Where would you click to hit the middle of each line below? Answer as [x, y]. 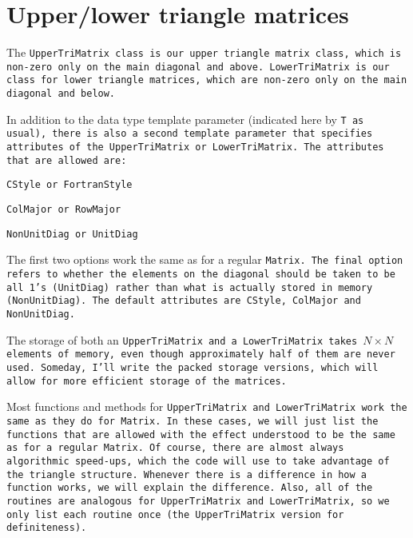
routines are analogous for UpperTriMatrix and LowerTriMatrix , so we [198, 501]
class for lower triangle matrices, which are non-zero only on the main [207, 80]
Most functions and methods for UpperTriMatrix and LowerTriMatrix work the [207, 406]
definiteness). [47, 528]
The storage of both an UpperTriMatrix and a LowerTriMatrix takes [182, 339]
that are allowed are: [67, 160]
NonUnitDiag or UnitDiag [72, 234]
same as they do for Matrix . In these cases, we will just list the [193, 421]
